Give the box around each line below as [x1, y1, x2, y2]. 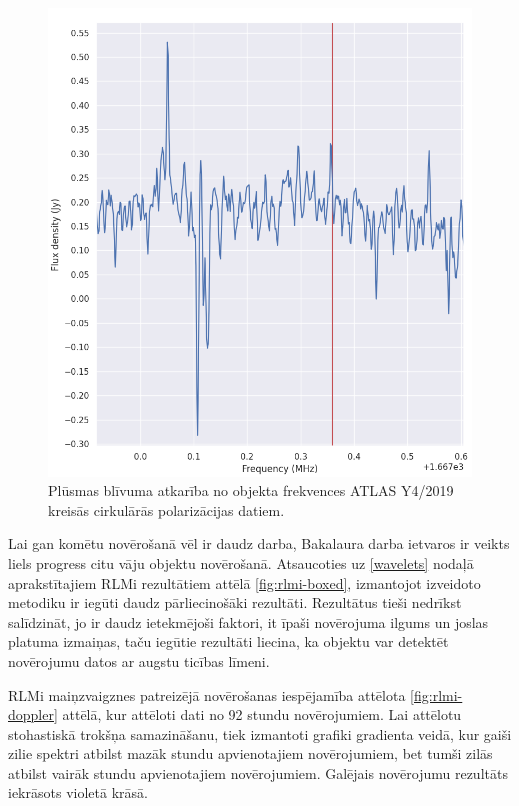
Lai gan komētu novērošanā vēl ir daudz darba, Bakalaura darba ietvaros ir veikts [8, 533, 510, 554]
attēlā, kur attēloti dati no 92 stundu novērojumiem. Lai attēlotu [62, 704, 462, 725]
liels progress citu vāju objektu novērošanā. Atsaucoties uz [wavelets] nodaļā [8, 552, 474, 573]
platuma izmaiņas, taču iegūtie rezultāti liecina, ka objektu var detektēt [8, 631, 449, 652]
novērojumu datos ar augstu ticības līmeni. [8, 650, 270, 671]
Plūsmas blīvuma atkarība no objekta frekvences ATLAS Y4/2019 [48, 480, 454, 501]
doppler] [8, 704, 58, 725]
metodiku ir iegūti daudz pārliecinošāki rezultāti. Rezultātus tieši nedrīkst [8, 592, 462, 613]
